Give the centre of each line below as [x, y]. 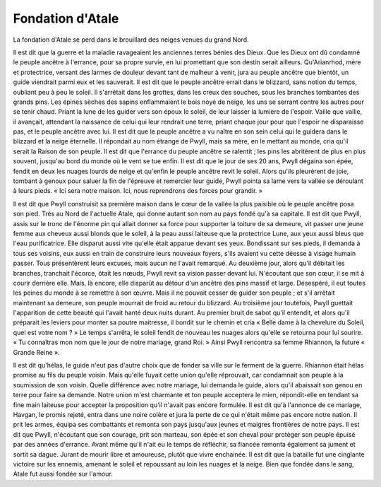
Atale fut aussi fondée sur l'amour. [63, 474]
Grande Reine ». [36, 352]
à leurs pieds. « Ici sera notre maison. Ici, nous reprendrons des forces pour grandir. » [138, 191]
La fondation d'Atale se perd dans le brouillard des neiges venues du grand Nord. [131, 40]
